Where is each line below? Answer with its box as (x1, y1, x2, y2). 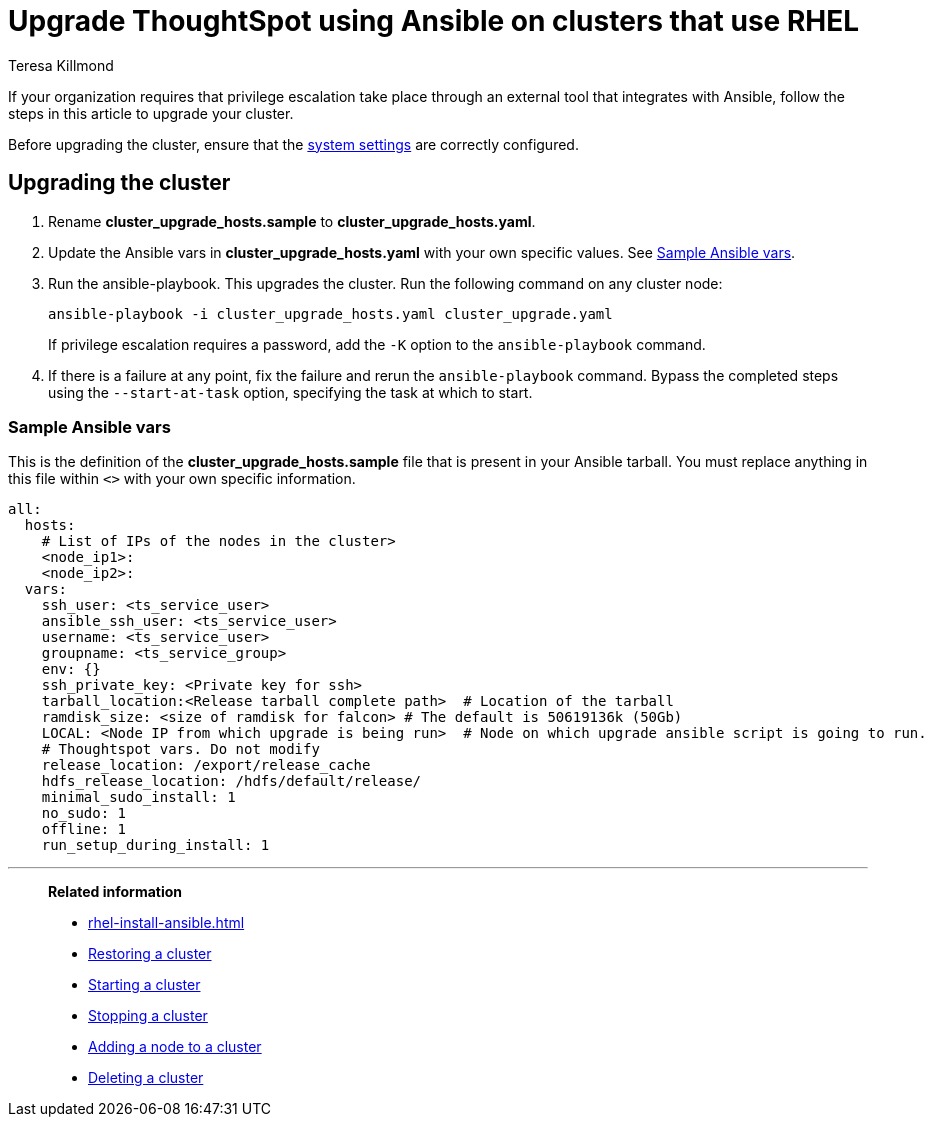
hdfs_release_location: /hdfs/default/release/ (41, 773, 422, 790)
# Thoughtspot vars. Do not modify (41, 741, 320, 758)
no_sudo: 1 (41, 805, 127, 822)
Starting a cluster (88, 976, 201, 994)
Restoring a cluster (88, 945, 212, 963)
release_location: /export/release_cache (41, 757, 371, 774)
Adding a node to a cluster (88, 1038, 262, 1056)
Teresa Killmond (8, 56, 114, 74)
